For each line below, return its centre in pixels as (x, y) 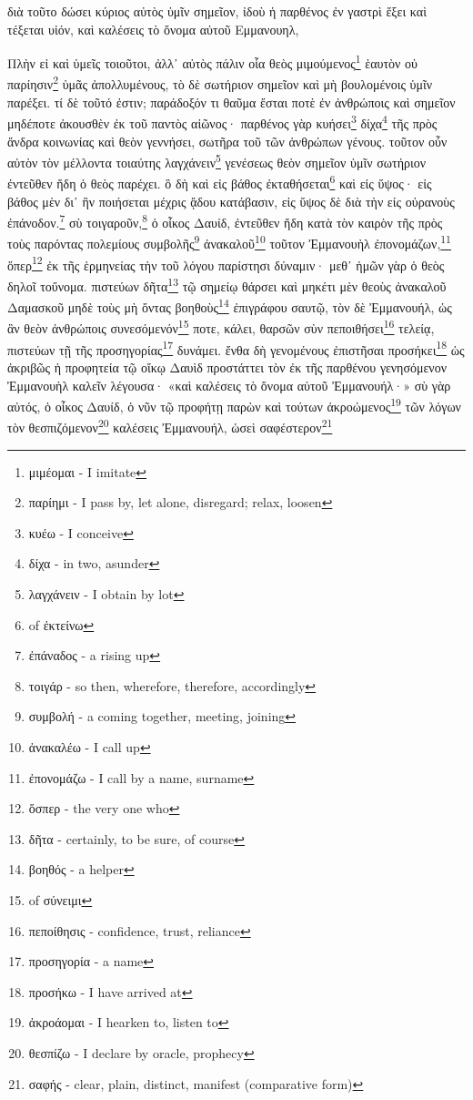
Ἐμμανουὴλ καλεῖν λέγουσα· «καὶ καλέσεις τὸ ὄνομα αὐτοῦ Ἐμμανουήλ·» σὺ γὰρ (229, 385)
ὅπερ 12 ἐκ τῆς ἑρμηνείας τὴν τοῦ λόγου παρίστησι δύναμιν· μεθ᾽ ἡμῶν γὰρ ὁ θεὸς (226, 263)
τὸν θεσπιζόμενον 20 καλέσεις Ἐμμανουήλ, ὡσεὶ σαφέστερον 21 (170, 426)
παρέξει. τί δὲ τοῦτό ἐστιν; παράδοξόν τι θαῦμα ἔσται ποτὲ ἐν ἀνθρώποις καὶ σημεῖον (231, 102)
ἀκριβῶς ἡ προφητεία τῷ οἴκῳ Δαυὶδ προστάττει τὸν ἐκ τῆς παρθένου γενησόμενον (227, 367)
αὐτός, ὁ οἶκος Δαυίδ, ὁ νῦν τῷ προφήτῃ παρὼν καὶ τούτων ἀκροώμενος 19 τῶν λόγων (234, 405)
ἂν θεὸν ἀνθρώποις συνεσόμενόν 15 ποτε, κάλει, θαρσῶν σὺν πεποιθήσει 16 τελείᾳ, (221, 327)
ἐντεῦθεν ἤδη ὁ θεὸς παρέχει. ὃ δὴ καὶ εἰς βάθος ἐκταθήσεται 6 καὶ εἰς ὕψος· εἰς (220, 182)
